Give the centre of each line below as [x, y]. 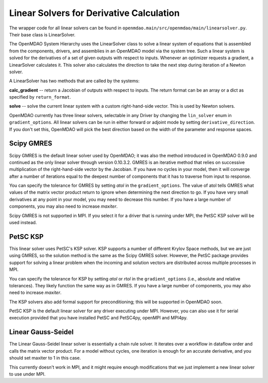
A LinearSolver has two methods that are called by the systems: [74, 81]
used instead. [23, 223]
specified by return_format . [40, 97]
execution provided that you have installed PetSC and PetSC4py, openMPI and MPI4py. [99, 318]
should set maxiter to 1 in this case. [45, 358]
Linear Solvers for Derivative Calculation [94, 13]
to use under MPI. [27, 374]
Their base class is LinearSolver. [42, 34]
